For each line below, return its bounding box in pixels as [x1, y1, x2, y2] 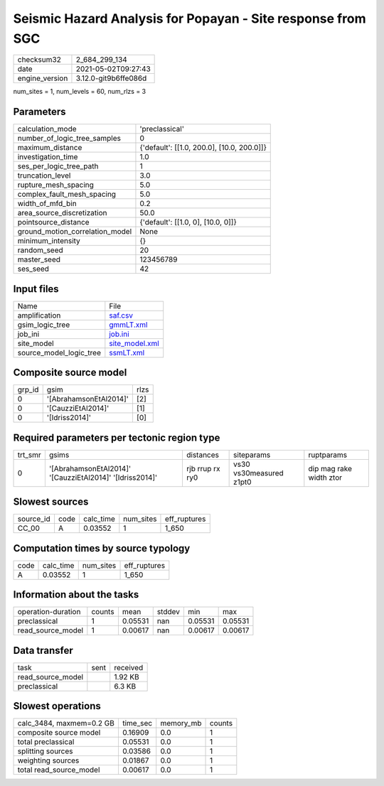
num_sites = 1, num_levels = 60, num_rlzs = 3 [13, 87, 146, 96]
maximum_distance [17, 143, 82, 153]
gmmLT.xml [109, 320, 148, 330]
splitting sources [17, 746, 74, 756]
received [114, 662, 144, 672]
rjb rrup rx [186, 463, 220, 473]
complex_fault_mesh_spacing [17, 189, 117, 199]
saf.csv [109, 310, 134, 320]
